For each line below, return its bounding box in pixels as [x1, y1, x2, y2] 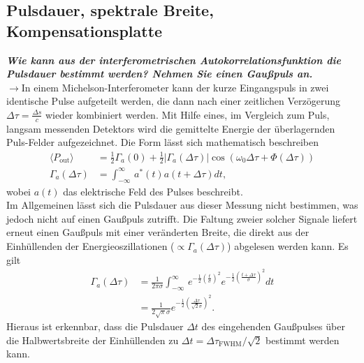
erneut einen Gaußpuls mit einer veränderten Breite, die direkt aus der [6, 225, 310, 239]
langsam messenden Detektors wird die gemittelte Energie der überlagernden [6, 121, 335, 135]
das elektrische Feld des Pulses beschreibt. [63, 184, 243, 198]
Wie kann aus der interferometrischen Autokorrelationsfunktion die [6, 52, 341, 67]
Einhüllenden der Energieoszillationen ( [6, 239, 175, 253]
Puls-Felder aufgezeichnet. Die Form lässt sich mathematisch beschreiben [6, 135, 319, 149]
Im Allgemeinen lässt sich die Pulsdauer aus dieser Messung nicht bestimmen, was [6, 198, 358, 212]
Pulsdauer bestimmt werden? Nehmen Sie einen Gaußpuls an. [6, 66, 313, 81]
